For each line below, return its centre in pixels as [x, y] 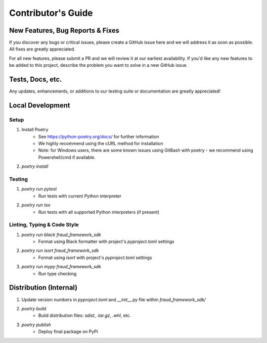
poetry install [35, 166]
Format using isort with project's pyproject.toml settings [95, 257]
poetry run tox [36, 205]
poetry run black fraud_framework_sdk [61, 235]
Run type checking [57, 273]
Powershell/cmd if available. [67, 157]
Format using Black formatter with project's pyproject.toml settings [106, 242]
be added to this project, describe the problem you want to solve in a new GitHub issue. [98, 65]
